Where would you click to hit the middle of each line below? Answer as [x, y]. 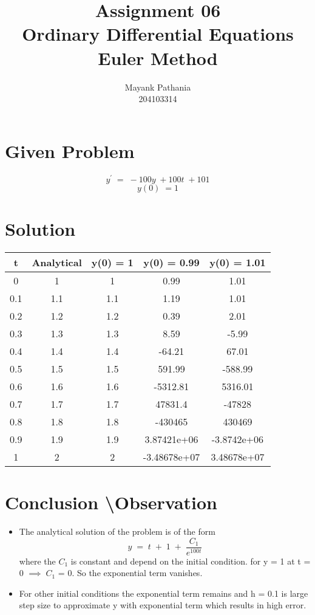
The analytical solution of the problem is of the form [117, 531]
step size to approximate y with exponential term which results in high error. [163, 605]
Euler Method [158, 57]
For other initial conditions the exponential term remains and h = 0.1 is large [164, 593]
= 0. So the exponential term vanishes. [130, 573]
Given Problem [70, 150]
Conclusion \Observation [111, 502]
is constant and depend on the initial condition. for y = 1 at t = [191, 561]
